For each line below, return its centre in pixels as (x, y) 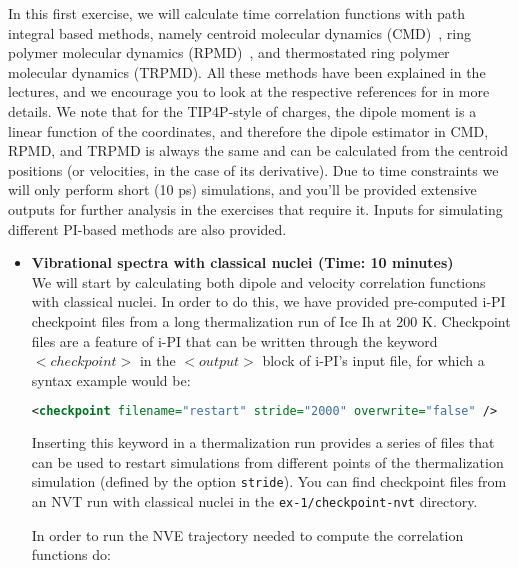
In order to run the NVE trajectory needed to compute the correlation (247, 534)
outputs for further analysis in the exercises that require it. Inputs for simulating (255, 208)
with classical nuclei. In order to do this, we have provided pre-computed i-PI (268, 301)
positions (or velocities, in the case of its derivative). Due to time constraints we (253, 169)
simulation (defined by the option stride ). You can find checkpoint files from (269, 481)
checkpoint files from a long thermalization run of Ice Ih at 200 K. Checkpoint (271, 320)
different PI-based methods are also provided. (147, 228)
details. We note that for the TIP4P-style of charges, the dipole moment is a (242, 110)
